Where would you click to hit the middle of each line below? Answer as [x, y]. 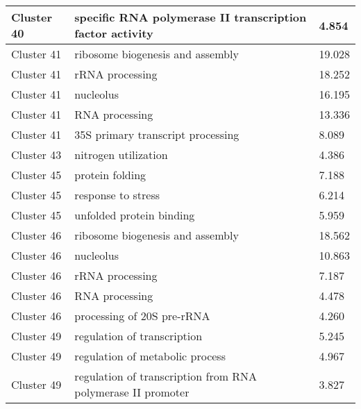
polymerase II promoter [132, 392]
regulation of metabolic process [150, 356]
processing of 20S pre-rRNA [142, 316]
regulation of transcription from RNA [166, 376]
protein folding [110, 175]
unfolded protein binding [135, 215]
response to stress [117, 195]
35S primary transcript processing [157, 134]
